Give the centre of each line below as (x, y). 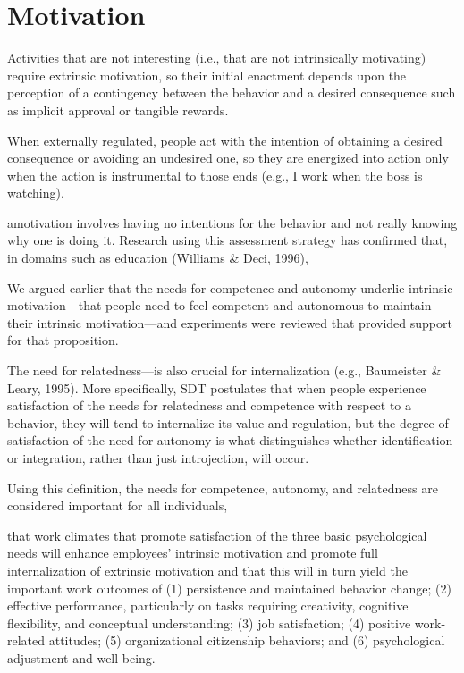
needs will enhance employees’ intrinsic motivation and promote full (193, 553)
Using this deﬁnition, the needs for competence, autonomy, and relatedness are (223, 488)
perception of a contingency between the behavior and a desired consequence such (232, 93)
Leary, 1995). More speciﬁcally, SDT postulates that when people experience (217, 387)
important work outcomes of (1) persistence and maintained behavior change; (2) (229, 588)
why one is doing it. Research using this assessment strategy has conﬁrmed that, (228, 240)
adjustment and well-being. (81, 657)
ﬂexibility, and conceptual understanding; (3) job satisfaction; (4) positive (209, 623)
